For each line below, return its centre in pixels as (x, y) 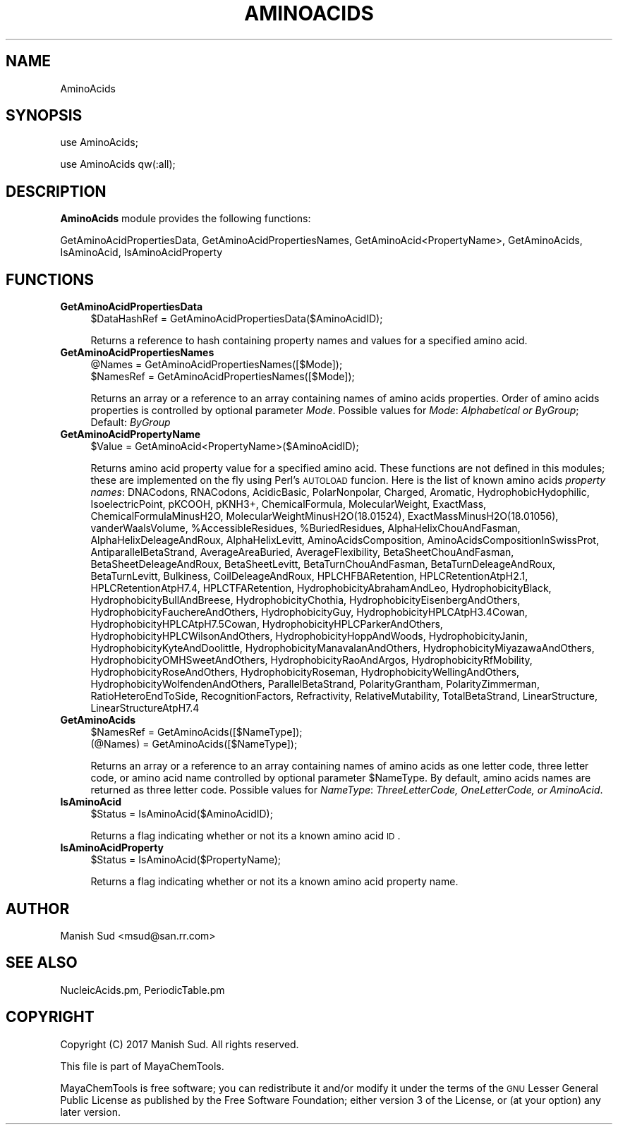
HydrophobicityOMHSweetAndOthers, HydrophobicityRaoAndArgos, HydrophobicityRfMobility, (311, 660)
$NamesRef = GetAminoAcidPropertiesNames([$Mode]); (223, 377)
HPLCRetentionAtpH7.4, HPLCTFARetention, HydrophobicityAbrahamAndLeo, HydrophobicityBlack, (321, 588)
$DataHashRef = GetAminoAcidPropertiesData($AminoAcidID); (237, 319)
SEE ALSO (42, 963)
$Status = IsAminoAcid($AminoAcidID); (182, 814)
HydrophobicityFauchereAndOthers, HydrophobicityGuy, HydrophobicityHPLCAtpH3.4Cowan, (309, 612)
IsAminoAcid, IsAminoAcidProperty (141, 253)
